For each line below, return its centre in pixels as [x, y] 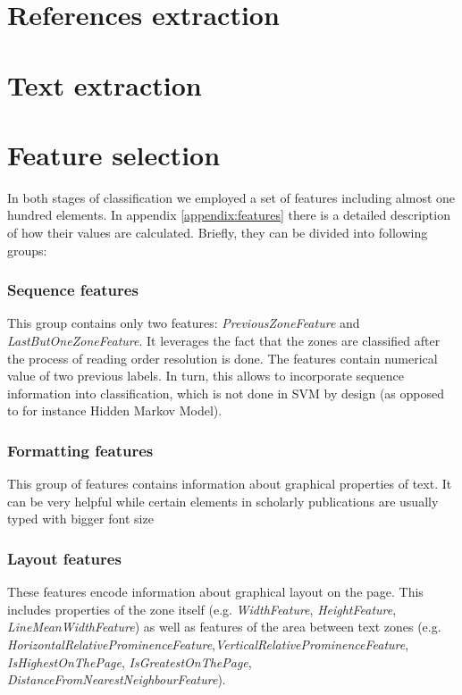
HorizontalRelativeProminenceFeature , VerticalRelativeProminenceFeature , [208, 645]
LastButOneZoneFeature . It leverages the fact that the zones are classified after [224, 341]
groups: [27, 250]
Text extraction [105, 84]
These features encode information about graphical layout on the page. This [215, 592]
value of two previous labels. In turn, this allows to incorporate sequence [206, 376]
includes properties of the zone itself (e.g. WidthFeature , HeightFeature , [202, 609]
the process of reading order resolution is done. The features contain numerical [223, 358]
